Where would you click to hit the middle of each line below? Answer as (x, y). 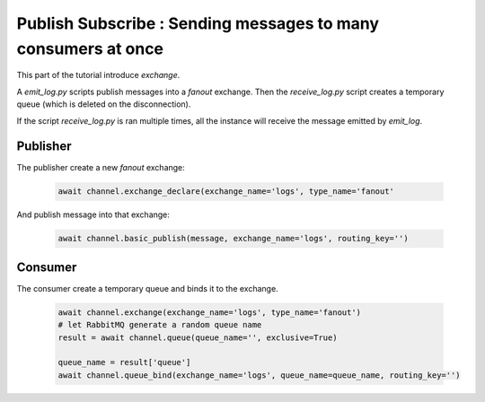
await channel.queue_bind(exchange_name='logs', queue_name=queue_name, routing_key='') (260, 375)
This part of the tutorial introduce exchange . (98, 75)
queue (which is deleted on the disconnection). (104, 104)
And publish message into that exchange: (93, 214)
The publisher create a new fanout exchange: (101, 168)
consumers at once (90, 48)
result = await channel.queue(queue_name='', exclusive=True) (198, 337)
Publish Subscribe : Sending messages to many (198, 23)
